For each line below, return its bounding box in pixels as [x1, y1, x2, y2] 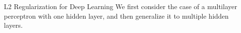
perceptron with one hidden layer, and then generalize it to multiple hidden [4, 11, 229, 21]
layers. [4, 20, 23, 30]
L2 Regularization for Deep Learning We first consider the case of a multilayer [4, 1, 237, 11]
